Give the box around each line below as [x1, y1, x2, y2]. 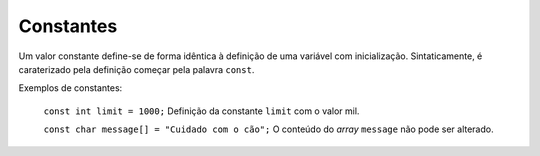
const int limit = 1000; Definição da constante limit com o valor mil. [43, 105, 360, 117]
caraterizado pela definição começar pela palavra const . [18, 63, 255, 75]
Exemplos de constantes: [18, 82, 123, 94]
